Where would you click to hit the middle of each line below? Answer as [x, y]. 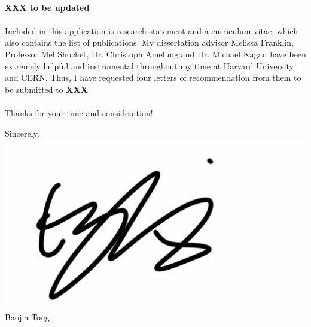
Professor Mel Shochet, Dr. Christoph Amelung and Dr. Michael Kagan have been [155, 54]
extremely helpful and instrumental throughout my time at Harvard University [150, 66]
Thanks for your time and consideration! [79, 112]
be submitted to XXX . [48, 89]
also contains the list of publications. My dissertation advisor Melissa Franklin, [149, 42]
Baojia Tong [27, 317]
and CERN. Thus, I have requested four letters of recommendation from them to [153, 78]
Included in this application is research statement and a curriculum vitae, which [152, 30]
